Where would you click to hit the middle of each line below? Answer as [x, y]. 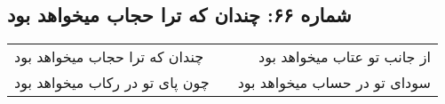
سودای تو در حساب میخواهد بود [334, 83]
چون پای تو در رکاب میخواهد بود [112, 83]
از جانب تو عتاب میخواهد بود [345, 57]
